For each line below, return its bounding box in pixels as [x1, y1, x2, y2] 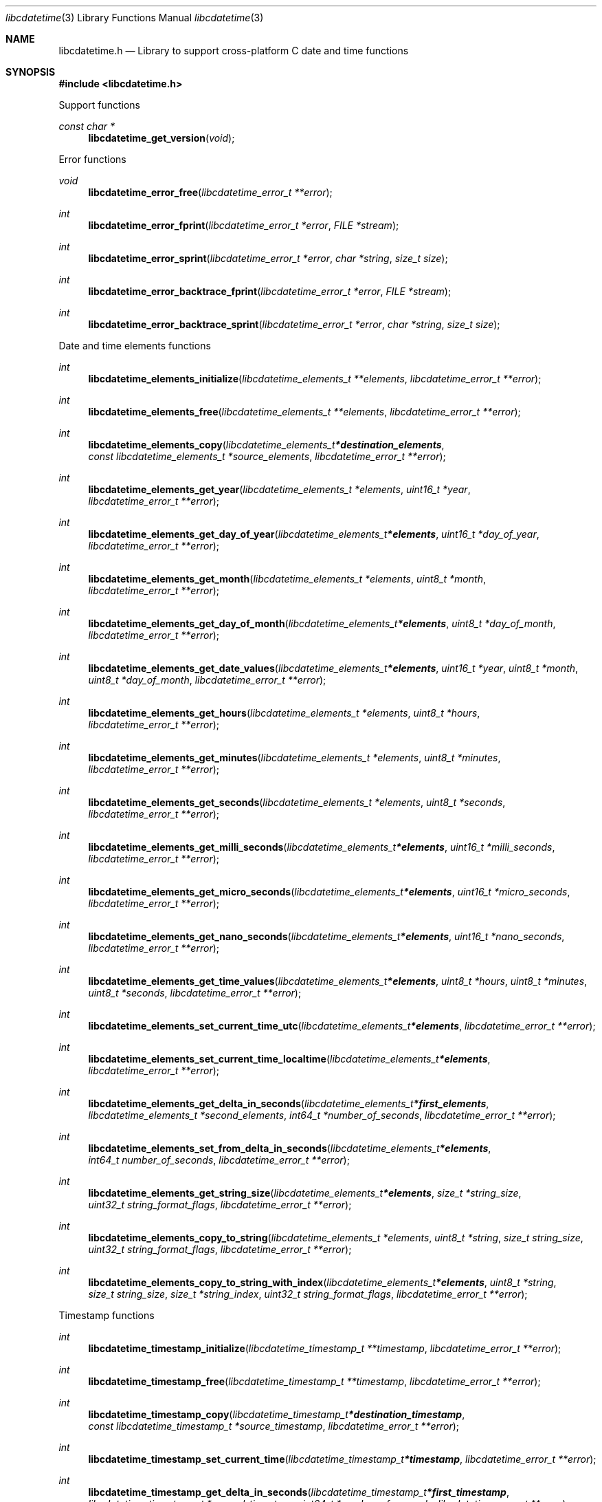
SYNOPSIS [5, 66, 56, 78]
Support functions [58, 99, 140, 111]
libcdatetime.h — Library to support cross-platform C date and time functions [58, 45, 409, 56]
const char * [58, 120, 115, 132]
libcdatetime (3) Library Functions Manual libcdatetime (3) [5, 12, 264, 23]
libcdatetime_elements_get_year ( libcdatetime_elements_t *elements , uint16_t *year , [88, 483, 471, 495]
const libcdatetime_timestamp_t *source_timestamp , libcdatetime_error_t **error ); [88, 1420, 460, 1432]
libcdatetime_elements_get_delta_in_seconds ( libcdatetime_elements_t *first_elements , [88, 1098, 489, 1109]
